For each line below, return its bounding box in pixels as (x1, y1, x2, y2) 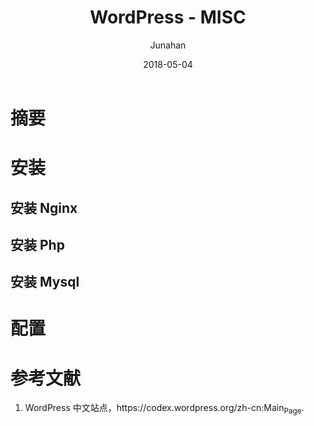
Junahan (149, 39, 187, 51)
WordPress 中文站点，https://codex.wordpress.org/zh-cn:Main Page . (24, 402, 305, 416)
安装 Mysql (10, 274, 80, 291)
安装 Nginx (10, 199, 78, 216)
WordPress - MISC (89, 6, 247, 29)
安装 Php (10, 236, 65, 253)
